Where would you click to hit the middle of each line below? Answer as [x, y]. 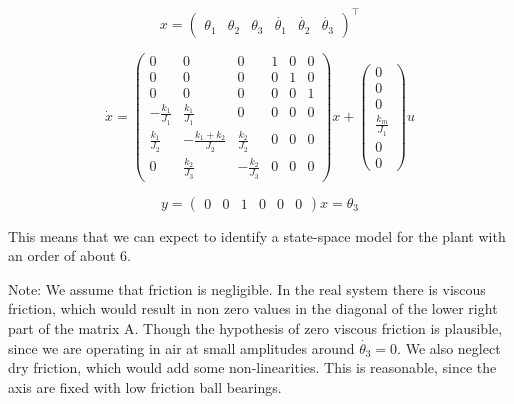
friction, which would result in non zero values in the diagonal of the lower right [253, 308]
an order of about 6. [69, 255]
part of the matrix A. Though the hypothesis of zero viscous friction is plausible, [255, 328]
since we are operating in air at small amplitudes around [181, 347]
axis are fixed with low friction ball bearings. [145, 386]
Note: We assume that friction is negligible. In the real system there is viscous [247, 288]
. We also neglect [449, 347]
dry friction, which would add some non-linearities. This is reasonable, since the [252, 367]
